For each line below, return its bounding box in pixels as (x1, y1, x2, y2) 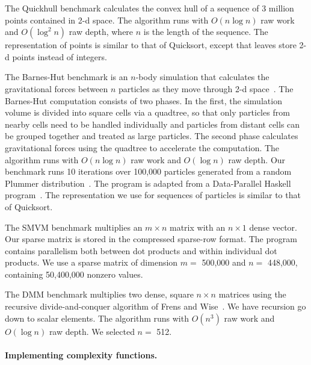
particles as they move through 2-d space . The (119, 82, 294, 95)
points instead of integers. (12, 50, 107, 63)
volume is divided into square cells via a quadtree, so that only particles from (5, 106, 290, 119)
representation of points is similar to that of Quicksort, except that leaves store (5, 39, 297, 51)
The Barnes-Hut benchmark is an (5, 70, 128, 83)
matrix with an (170, 220, 226, 233)
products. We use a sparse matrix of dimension (5, 256, 178, 269)
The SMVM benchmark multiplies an (5, 220, 143, 233)
